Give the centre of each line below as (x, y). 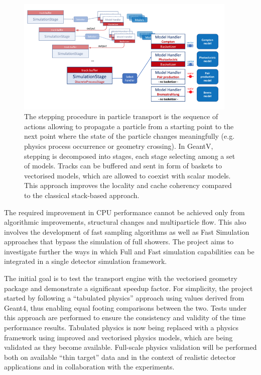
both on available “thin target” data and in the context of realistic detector (120, 357)
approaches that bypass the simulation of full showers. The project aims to (119, 242)
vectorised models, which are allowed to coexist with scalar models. (127, 175)
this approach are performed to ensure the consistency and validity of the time (125, 317)
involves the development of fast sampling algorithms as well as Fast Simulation (127, 231)
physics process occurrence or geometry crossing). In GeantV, (119, 146)
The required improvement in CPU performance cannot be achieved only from (124, 212)
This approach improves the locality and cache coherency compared (128, 185)
